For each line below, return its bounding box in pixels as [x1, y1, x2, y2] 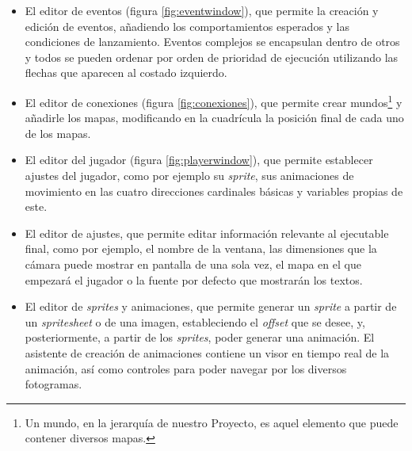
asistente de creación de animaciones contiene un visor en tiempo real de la [25, 344, 390, 361]
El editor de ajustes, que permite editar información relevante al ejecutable [25, 224, 389, 241]
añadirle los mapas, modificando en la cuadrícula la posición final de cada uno [25, 109, 404, 126]
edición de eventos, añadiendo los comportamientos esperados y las [25, 17, 350, 34]
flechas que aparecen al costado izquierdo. [25, 64, 227, 81]
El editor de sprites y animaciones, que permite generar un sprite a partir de [25, 298, 397, 315]
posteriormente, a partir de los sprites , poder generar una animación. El [25, 329, 375, 346]
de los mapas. [25, 124, 91, 141]
